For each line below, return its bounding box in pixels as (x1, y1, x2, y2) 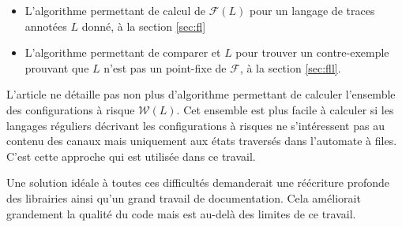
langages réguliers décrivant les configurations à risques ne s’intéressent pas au (6, 117, 385, 133)
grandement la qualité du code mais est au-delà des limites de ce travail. (6, 205, 356, 221)
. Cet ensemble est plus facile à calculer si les (176, 101, 394, 117)
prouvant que (24, 59, 89, 76)
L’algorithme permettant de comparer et (24, 44, 221, 61)
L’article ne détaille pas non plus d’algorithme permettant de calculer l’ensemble (6, 86, 396, 102)
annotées (24, 17, 67, 34)
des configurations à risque (6, 101, 135, 117)
